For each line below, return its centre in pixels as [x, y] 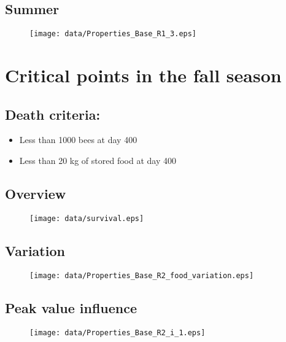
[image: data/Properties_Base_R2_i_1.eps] [118, 332]
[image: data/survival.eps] [87, 218]
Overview [36, 194]
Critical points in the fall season [143, 75]
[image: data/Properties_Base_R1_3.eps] [113, 34]
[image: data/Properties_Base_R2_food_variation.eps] [142, 275]
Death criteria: [53, 114]
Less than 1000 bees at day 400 [78, 140]
